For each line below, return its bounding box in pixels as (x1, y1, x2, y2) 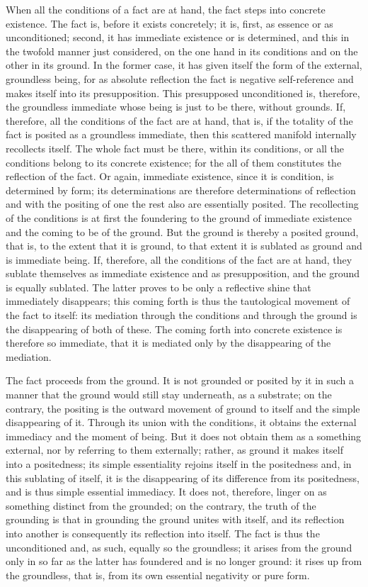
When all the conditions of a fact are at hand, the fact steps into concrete (6, 2, 326, 16)
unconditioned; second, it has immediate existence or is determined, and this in (6, 30, 350, 45)
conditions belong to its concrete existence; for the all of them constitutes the (6, 155, 342, 169)
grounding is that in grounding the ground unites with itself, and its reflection (6, 512, 345, 527)
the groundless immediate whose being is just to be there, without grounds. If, (6, 99, 346, 114)
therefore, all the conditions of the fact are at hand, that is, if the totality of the (6, 113, 353, 128)
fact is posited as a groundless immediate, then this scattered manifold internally (6, 127, 357, 142)
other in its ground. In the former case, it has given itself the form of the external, (6, 57, 362, 72)
